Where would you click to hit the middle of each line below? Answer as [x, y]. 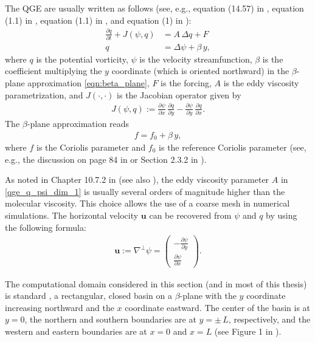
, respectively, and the [269, 319]
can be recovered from [190, 215]
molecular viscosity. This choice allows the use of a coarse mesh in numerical [147, 203]
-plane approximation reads [78, 123]
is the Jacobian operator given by [179, 94]
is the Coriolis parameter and [91, 147]
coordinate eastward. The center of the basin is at [218, 307]
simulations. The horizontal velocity [72, 215]
